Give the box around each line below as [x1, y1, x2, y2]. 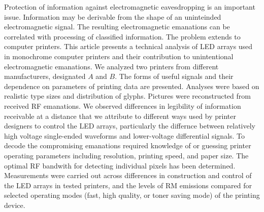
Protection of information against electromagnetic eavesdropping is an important [4, 2, 255, 12]
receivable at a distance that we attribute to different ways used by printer [4, 110, 236, 121]
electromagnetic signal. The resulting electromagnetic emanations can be [4, 21, 230, 32]
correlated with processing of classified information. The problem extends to [4, 31, 241, 41]
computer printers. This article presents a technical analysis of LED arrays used [4, 41, 253, 52]
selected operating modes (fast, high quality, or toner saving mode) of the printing [4, 190, 260, 200]
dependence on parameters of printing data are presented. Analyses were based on [4, 80, 259, 91]
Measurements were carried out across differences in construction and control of [4, 170, 252, 181]
